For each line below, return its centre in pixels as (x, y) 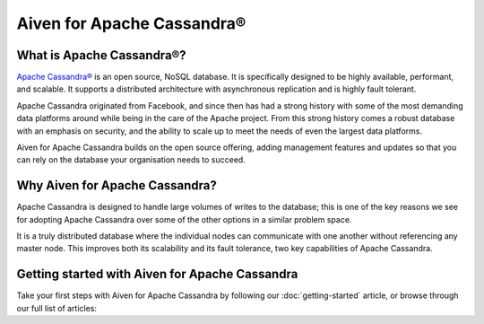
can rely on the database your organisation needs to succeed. (131, 160)
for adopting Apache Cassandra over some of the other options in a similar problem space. (184, 219)
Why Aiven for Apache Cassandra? (117, 185)
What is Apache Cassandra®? (102, 55)
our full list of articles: (57, 308)
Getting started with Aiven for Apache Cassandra (157, 274)
